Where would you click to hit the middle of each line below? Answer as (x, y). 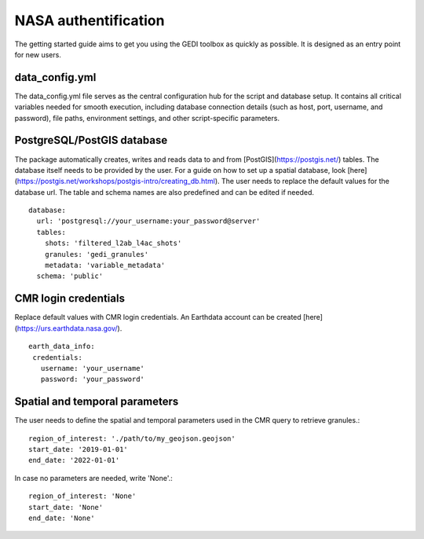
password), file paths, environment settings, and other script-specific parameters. (147, 118)
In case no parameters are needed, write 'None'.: (93, 478)
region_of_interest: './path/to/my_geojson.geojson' (132, 438)
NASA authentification (90, 20)
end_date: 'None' (62, 518)
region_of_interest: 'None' (82, 496)
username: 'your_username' (93, 368)
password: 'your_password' (93, 379)
